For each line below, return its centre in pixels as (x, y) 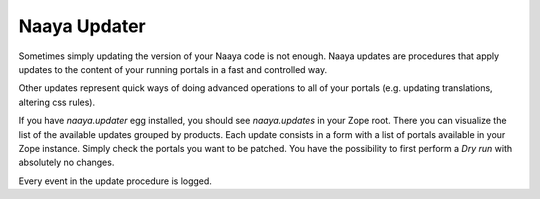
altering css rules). (57, 102)
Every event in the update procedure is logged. (115, 181)
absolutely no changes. (66, 162)
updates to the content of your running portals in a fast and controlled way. (173, 69)
